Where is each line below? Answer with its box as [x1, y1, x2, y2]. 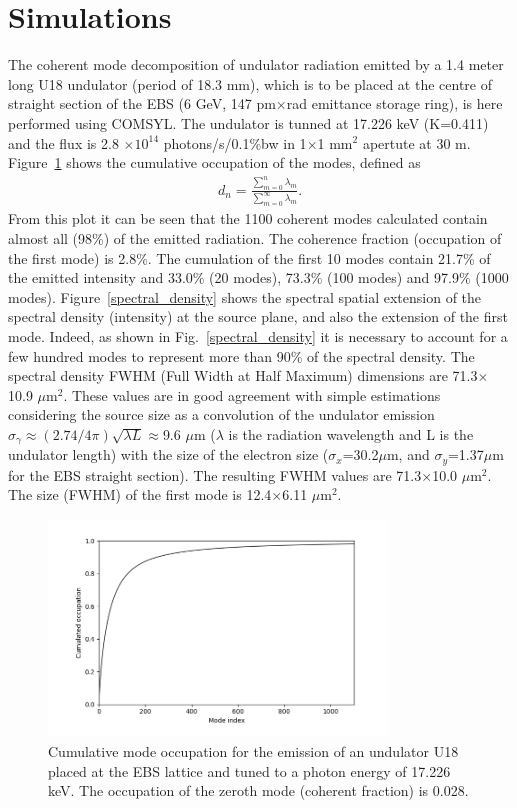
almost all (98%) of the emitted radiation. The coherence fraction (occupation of [8, 227, 502, 248]
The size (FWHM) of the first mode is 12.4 [8, 484, 272, 505]
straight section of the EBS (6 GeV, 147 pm [8, 93, 276, 114]
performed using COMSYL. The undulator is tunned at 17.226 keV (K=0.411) [8, 112, 489, 133]
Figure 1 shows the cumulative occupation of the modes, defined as [8, 152, 421, 173]
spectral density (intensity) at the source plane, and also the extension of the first [8, 306, 508, 327]
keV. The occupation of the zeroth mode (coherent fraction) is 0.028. [48, 780, 469, 801]
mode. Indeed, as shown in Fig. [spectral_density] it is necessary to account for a [8, 325, 508, 346]
